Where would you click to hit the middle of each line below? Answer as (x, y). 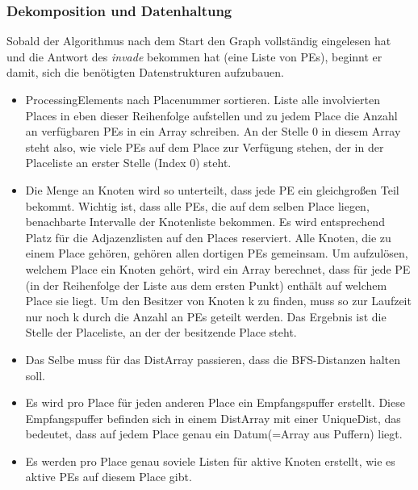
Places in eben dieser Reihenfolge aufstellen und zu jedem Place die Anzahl (211, 115)
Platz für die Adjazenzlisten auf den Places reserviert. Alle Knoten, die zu (208, 237)
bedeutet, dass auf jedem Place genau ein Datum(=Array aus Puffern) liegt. (214, 434)
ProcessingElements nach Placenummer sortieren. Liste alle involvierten (203, 99)
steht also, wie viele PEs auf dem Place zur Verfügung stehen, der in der (205, 147)
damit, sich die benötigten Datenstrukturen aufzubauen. (145, 72)
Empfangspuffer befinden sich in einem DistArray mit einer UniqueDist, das (213, 418)
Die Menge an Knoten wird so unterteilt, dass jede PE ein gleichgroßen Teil (212, 189)
